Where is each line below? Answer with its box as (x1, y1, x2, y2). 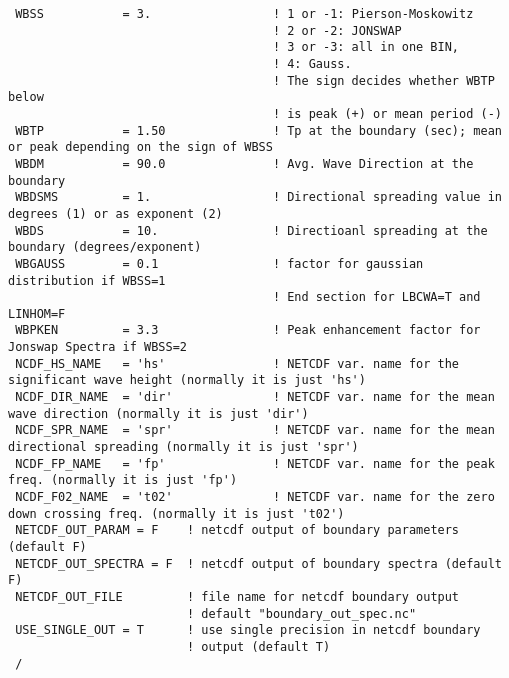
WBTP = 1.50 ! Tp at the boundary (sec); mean (15, 123, 502, 138)
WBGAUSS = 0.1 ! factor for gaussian (15, 256, 424, 271)
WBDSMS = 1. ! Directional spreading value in (15, 190, 502, 205)
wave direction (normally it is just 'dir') (8, 406, 309, 421)
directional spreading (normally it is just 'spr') (8, 440, 359, 455)
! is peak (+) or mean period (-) (272, 106, 502, 121)
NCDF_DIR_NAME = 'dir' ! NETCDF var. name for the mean (15, 390, 495, 405)
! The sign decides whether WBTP (272, 73, 495, 88)
